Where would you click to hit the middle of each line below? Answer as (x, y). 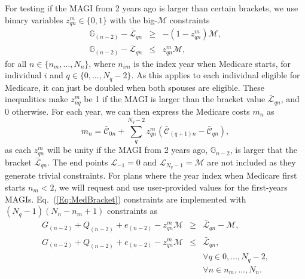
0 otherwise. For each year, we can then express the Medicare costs (127, 111)
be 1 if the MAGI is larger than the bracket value (175, 99)
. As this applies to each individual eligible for (216, 75)
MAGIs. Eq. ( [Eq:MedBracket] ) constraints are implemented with (126, 199)
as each (18, 150)
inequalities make (36, 99)
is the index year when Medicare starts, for (212, 63)
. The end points (78, 162)
